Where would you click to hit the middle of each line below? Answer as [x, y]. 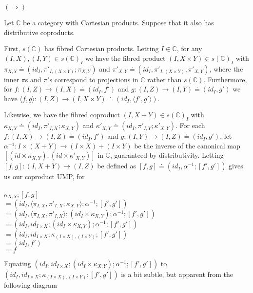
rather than [165, 79]
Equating [18, 263]
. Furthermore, [225, 79]
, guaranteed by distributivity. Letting [167, 155]
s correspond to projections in [94, 79]
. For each [190, 125]
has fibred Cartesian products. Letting [102, 48]
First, [12, 48]
